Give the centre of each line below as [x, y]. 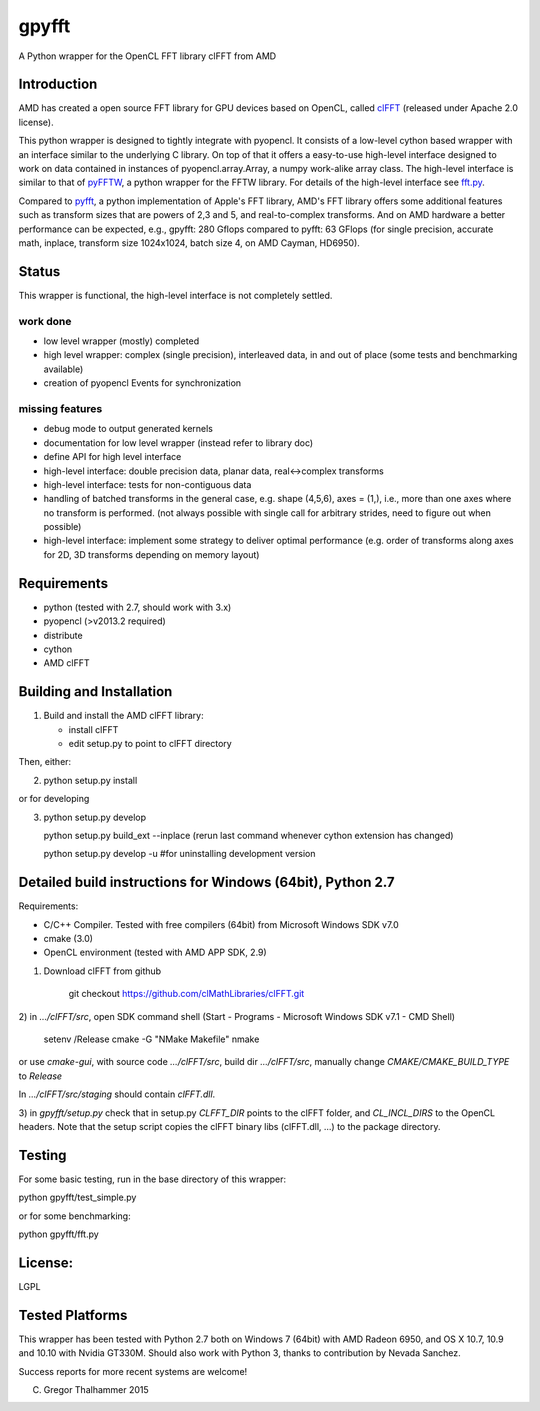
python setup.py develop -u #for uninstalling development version [179, 854]
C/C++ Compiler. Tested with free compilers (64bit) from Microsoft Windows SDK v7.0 [221, 924]
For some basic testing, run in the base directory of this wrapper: [152, 1179]
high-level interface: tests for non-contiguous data [147, 484]
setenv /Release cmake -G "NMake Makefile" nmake [151, 1039]
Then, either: [45, 762]
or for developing [54, 799]
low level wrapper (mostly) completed [121, 341]
